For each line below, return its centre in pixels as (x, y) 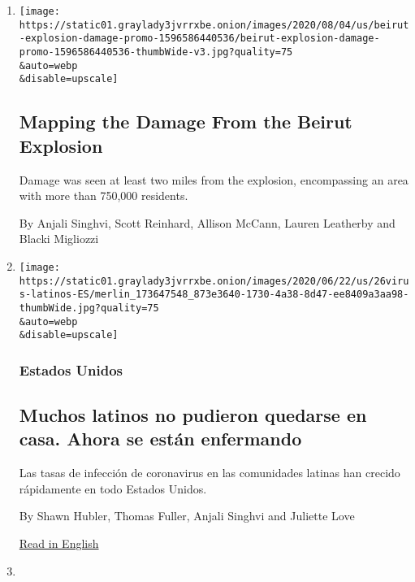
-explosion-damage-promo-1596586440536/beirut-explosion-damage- (199, 39)
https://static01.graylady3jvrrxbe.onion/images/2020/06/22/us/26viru (214, 281)
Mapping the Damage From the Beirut (186, 122)
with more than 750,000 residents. (104, 195)
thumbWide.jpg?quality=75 (89, 308)
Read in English (59, 543)
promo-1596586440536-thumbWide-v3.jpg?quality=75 (156, 52)
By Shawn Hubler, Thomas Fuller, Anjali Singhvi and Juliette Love (187, 516)
